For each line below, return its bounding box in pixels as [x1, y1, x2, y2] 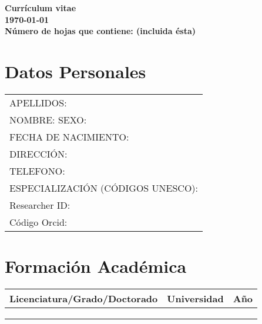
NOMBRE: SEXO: [9, 113, 87, 127]
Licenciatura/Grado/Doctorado [9, 292, 158, 306]
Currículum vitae [5, 2, 76, 14]
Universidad [167, 292, 224, 306]
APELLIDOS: [9, 96, 67, 110]
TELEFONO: [9, 164, 65, 178]
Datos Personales [5, 59, 146, 83]
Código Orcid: [9, 215, 68, 229]
